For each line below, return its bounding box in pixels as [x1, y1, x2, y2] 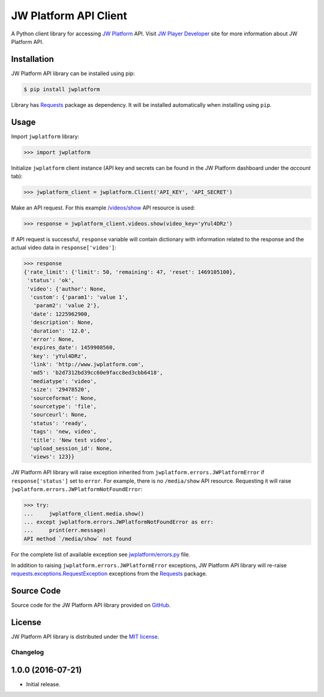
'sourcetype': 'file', [30, 403, 97, 410]
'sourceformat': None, [30, 394, 97, 402]
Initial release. [26, 680, 61, 687]
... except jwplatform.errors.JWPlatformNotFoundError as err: [23, 518, 214, 525]
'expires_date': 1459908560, [30, 344, 116, 351]
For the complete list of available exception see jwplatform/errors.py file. [11, 551, 190, 558]
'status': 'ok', [27, 277, 75, 284]
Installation [11, 54, 54, 64]
